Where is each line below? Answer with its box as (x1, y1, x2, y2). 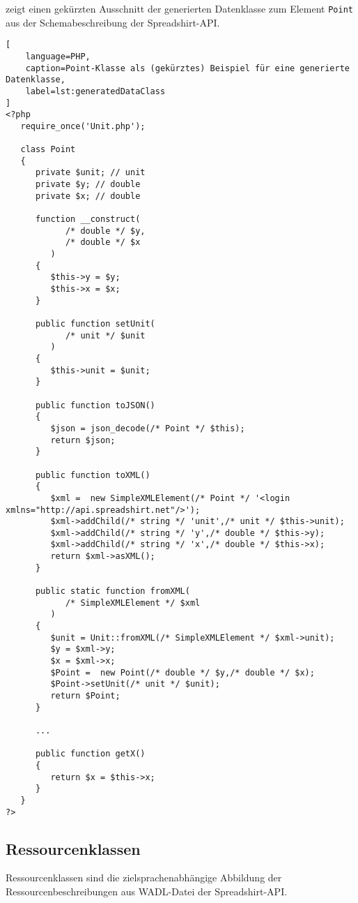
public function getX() (35, 749, 146, 759)
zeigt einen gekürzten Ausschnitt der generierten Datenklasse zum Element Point (6, 1, 353, 15)
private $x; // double (35, 191, 141, 201)
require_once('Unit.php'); (20, 121, 146, 131)
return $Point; (50, 691, 120, 701)
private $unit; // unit (35, 167, 146, 178)
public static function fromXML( (35, 586, 190, 597)
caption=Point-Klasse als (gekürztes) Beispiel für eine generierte (25, 63, 350, 73)
